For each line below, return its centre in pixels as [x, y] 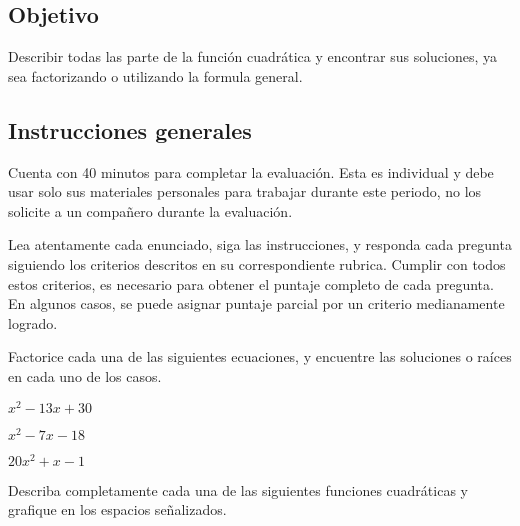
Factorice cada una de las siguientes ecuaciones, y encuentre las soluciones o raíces [260, 356]
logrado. [33, 322]
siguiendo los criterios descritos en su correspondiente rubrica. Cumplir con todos [257, 263]
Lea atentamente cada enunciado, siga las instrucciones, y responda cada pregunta [260, 244]
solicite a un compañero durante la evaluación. [150, 210]
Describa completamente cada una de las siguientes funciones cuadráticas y [238, 489]
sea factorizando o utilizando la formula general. [155, 75]
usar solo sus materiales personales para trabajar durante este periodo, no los [245, 191]
